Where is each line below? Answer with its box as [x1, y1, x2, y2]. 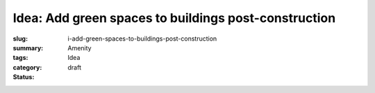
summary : [12, 43, 44, 52]
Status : [12, 73, 35, 81]
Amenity [67, 43, 92, 52]
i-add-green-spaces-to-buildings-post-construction [67, 34, 217, 43]
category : [12, 63, 42, 72]
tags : [12, 54, 28, 62]
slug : [12, 34, 28, 43]
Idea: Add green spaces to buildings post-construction [12, 10, 336, 25]
